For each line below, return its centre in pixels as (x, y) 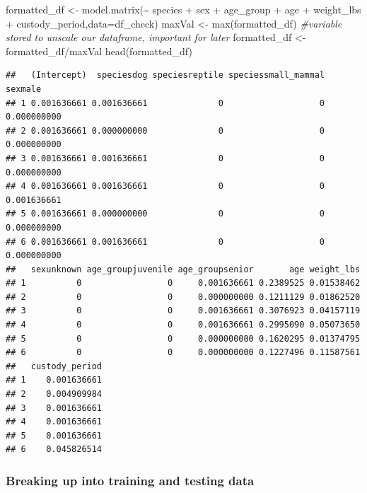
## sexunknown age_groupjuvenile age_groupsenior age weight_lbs (183, 269)
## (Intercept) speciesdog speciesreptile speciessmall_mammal (165, 75)
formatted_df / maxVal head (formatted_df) (99, 51)
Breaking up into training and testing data (130, 480)
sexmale (24, 89)
